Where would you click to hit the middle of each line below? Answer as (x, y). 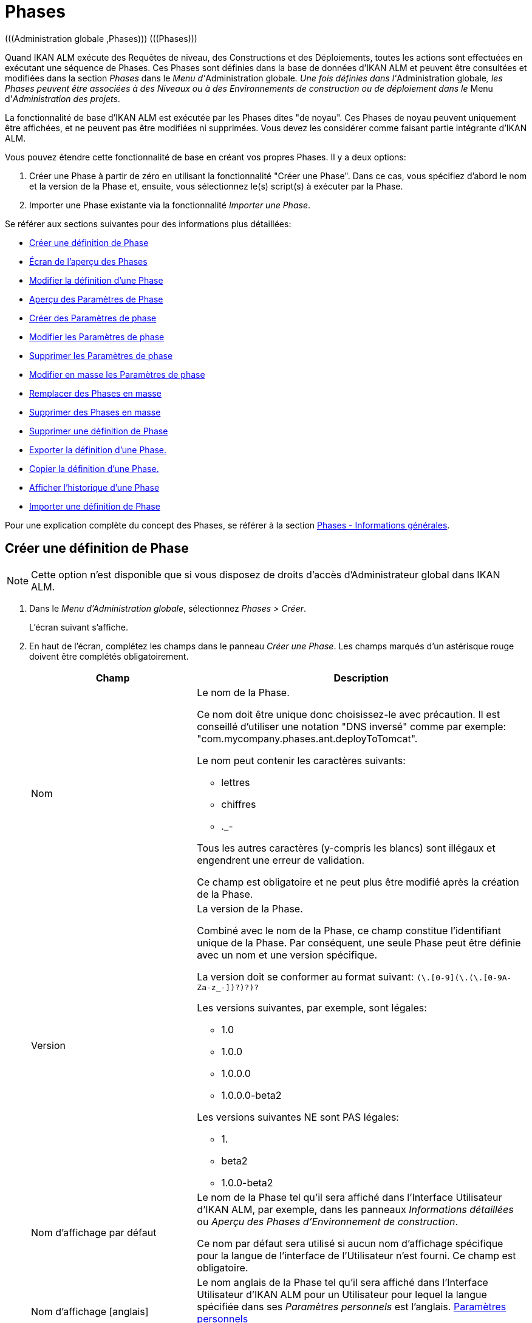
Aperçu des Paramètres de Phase (96, 299)
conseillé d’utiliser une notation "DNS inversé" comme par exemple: (352, 726)
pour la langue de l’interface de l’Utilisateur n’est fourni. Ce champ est (356, 1255)
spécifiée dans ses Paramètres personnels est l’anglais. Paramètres (352, 1306)
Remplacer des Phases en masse (95, 393)
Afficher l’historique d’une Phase (94, 487)
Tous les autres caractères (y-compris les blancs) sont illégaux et (346, 848)
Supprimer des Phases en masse (95, 412)
